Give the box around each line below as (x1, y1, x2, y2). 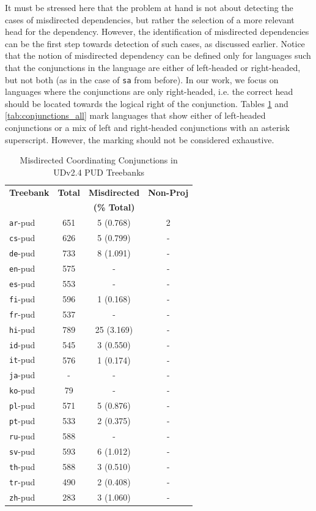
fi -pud (9, 292, 35, 305)
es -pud (9, 277, 35, 289)
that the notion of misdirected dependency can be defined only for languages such (5, 49, 311, 62)
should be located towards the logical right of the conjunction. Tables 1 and (5, 97, 288, 110)
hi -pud (9, 323, 35, 335)
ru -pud (9, 430, 35, 442)
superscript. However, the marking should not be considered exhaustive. (5, 133, 274, 146)
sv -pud (9, 444, 35, 457)
